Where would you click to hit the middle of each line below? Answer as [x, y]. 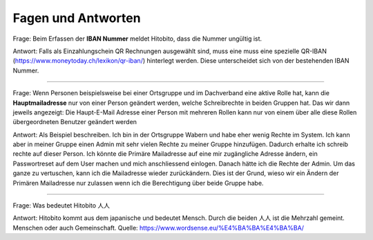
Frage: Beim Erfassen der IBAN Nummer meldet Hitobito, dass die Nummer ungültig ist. [137, 39]
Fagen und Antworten [77, 18]
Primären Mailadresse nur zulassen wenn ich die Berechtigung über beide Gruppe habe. [138, 183]
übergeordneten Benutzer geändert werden [75, 122]
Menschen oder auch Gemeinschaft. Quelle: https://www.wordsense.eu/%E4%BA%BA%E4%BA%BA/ [158, 228]
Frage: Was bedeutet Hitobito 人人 [61, 206]
